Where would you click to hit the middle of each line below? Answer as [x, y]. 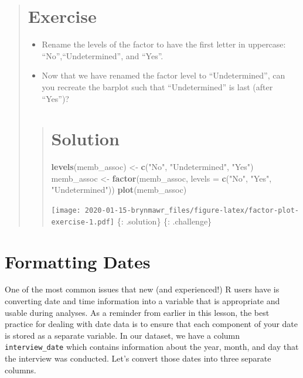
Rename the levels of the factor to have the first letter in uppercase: [164, 44]
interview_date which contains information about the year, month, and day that [152, 347]
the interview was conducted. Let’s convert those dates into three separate [138, 358]
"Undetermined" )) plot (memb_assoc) [119, 190]
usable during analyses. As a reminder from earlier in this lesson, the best [137, 312]
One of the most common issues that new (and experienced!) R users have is [142, 289]
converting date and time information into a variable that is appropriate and [142, 301]
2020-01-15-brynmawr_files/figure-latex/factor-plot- [192, 210]
